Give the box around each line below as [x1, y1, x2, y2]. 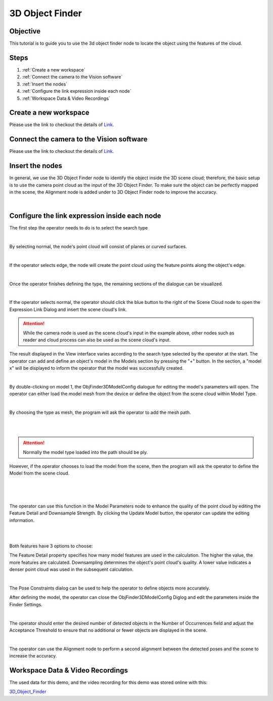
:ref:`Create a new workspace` [22, 66, 85, 73]
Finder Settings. [9, 601, 42, 607]
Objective [9, 27, 41, 35]
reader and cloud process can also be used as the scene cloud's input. [23, 337, 171, 343]
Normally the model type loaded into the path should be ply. [23, 449, 148, 455]
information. [9, 517, 35, 523]
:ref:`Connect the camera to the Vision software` [22, 74, 123, 80]
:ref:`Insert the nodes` [22, 81, 68, 87]
